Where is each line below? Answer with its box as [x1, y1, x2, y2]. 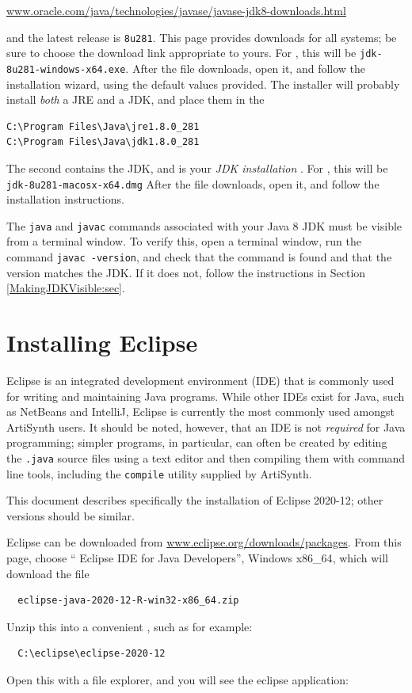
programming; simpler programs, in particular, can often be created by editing [6, 434, 387, 451]
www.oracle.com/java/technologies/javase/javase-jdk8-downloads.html [6, 2, 346, 18]
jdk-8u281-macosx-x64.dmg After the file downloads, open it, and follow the [6, 175, 380, 192]
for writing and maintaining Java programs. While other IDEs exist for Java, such [6, 387, 405, 404]
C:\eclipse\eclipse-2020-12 [17, 648, 166, 660]
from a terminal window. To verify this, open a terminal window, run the [6, 233, 361, 249]
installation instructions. [6, 191, 124, 208]
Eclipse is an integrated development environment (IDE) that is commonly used [6, 372, 395, 388]
